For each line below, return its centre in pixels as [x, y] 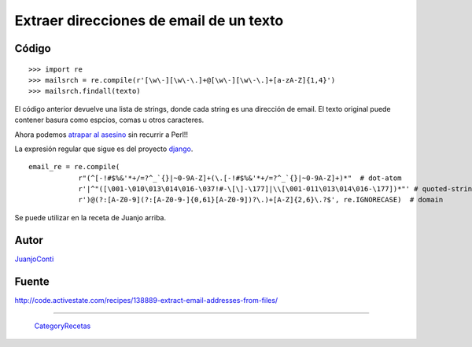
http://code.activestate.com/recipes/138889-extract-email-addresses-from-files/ [146, 300]
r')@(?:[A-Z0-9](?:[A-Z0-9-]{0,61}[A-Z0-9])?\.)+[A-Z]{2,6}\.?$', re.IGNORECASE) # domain [261, 200]
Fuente [32, 281]
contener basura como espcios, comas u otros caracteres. [109, 120]
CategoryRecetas [63, 326]
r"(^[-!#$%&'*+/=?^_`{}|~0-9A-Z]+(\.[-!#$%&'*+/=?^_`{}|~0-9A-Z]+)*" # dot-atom [240, 178]
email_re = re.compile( [74, 167]
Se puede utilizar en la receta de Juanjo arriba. [90, 217]
